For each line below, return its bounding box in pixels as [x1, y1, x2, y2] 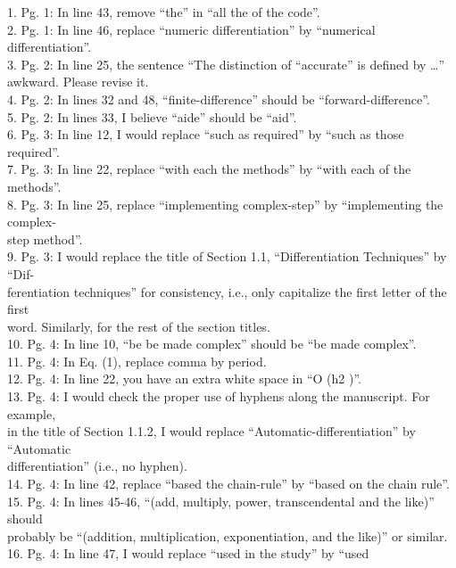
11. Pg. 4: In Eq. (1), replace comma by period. [7, 351, 267, 370]
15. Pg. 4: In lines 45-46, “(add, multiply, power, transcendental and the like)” [7, 491, 435, 510]
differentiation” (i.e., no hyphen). [7, 457, 187, 475]
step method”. [7, 229, 83, 248]
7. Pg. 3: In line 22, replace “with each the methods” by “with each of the [7, 160, 411, 178]
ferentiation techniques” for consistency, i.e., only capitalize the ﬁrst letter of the [7, 282, 447, 300]
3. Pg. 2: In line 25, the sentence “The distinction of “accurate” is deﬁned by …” [7, 54, 445, 73]
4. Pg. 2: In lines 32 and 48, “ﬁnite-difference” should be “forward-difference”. [7, 89, 430, 108]
